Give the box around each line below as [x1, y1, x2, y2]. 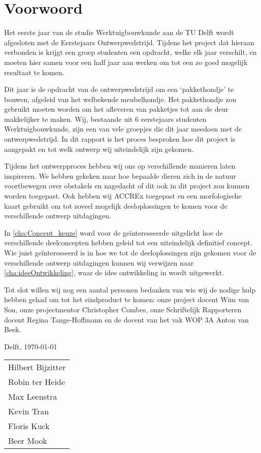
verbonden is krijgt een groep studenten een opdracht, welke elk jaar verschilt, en [4, 47, 257, 57]
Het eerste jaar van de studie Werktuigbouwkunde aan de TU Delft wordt [4, 27, 234, 38]
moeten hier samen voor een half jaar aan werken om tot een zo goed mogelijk [4, 56, 248, 67]
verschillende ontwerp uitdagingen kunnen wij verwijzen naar [4, 257, 194, 268]
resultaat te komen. [4, 67, 64, 77]
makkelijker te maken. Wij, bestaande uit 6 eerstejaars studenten [4, 113, 207, 124]
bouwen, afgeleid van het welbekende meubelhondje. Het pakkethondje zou [4, 93, 237, 104]
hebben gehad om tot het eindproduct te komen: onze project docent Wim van [4, 294, 249, 305]
